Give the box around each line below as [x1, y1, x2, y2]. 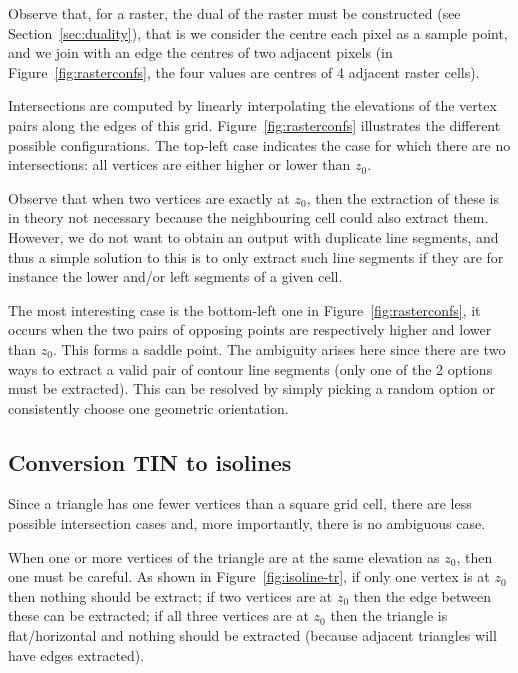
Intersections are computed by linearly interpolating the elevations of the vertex [8, 95, 497, 116]
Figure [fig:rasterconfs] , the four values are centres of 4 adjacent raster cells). [8, 61, 480, 82]
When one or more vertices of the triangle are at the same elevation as [8, 546, 440, 567]
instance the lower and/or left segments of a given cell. [8, 266, 343, 287]
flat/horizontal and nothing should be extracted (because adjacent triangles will [8, 625, 497, 646]
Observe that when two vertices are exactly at [8, 187, 290, 208]
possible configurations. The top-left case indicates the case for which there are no [8, 134, 511, 155]
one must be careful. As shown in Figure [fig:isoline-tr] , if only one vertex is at [8, 566, 490, 587]
